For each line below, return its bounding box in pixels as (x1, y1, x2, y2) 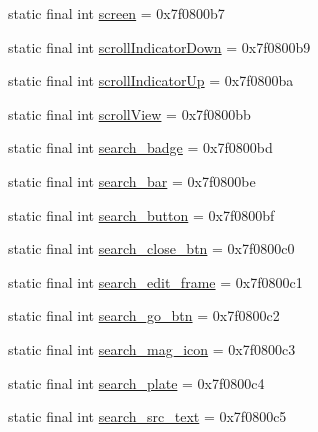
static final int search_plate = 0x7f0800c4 (8, 372, 265, 393)
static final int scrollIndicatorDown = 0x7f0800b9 (8, 36, 311, 57)
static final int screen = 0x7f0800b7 (8, 3, 225, 23)
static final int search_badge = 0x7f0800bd (8, 137, 273, 158)
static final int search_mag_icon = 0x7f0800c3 (8, 338, 296, 359)
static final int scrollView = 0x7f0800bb (8, 103, 251, 124)
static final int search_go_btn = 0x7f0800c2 (8, 305, 280, 326)
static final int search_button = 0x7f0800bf (8, 204, 275, 225)
